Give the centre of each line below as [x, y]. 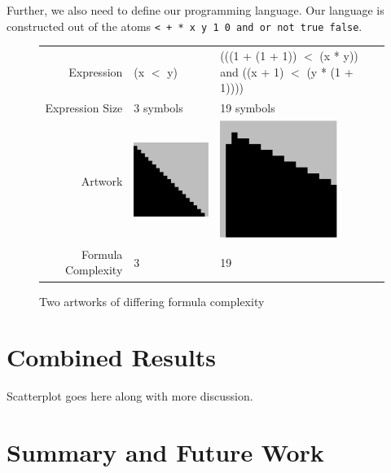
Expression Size [84, 108]
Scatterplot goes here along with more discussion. [130, 396]
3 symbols [158, 108]
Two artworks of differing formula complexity [152, 301]
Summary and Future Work [165, 452]
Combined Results [112, 357]
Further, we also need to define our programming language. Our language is [195, 10]
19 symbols [248, 108]
